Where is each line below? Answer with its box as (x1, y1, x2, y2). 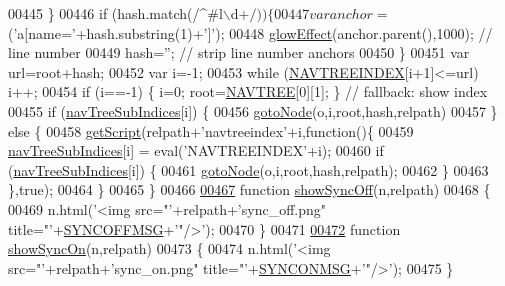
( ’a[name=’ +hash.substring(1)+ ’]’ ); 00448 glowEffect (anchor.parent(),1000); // (8, 22, 493, 43)
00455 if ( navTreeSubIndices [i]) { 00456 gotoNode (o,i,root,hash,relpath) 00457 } (8, 100, 498, 121)
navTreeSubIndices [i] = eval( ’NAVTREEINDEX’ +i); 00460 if (8, 140, 384, 161)
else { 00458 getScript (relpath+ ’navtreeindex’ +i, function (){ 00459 (8, 120, 414, 141)
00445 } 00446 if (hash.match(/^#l (8, 3, 223, 23)
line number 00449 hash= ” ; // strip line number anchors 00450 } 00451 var (8, 42, 470, 63)
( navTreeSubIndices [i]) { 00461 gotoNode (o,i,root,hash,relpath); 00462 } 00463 (8, 159, 489, 180)
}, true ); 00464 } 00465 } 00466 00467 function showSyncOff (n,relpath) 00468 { (8, 179, 491, 200)
